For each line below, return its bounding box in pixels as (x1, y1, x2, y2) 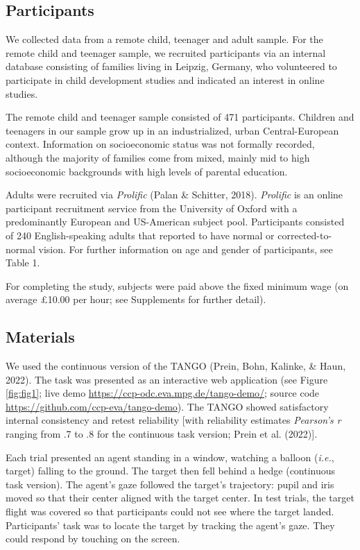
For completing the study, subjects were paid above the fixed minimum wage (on (6, 278, 349, 293)
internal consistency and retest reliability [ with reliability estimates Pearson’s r (6, 413, 341, 427)
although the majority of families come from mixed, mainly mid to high (6, 150, 310, 164)
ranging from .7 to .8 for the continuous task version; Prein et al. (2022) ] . (6, 427, 318, 441)
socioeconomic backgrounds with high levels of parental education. (6, 164, 288, 178)
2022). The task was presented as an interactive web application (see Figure (6, 372, 328, 386)
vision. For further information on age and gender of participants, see (38, 241, 333, 256)
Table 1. (6, 255, 40, 270)
